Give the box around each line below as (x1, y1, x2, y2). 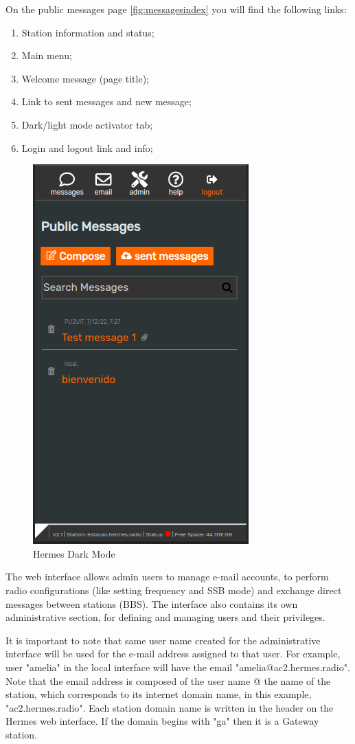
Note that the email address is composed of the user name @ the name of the (5, 673, 331, 688)
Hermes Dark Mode (33, 546, 115, 560)
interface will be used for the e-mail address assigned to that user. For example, (5, 646, 341, 661)
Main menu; (21, 48, 72, 63)
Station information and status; (21, 25, 154, 39)
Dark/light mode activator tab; (21, 117, 153, 131)
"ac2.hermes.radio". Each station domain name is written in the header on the (5, 700, 334, 714)
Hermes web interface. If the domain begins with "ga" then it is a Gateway (5, 714, 319, 728)
